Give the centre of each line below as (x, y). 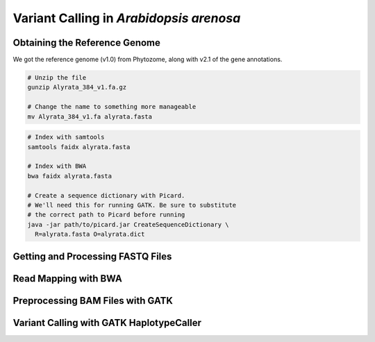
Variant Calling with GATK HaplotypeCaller (107, 323)
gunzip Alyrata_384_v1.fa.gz (77, 87)
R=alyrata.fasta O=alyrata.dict (90, 234)
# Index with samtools (66, 137)
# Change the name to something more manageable (112, 107)
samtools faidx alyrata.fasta (79, 147)
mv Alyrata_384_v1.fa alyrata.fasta (90, 117)
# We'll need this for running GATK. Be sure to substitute (132, 205)
